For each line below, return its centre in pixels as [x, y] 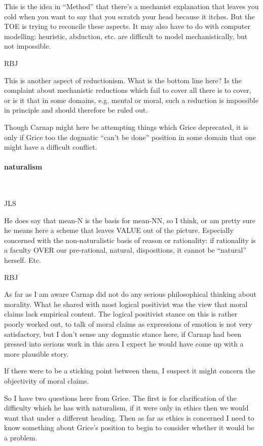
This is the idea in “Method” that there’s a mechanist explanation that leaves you [131, 6]
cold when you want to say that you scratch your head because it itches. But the [129, 16]
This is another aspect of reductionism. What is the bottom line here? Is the [123, 80]
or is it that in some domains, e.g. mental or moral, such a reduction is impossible [131, 100]
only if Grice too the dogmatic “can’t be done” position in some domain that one [130, 137]
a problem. [21, 437]
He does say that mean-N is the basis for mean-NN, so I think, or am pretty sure [130, 220]
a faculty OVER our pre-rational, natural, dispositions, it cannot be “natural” [125, 250]
